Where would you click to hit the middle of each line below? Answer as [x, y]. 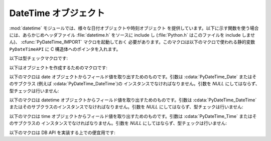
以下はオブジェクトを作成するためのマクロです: [58, 67]
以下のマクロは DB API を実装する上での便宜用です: [62, 132]
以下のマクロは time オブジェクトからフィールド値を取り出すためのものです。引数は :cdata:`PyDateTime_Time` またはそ [133, 116]
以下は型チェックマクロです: [39, 58]
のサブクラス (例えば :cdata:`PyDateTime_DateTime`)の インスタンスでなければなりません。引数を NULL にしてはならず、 [134, 84]
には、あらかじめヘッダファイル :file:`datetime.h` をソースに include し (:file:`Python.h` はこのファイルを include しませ [132, 35]
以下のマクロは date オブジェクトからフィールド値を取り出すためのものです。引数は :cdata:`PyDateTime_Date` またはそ [133, 77]
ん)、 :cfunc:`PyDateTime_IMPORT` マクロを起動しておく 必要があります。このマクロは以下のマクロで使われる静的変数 [132, 42]
